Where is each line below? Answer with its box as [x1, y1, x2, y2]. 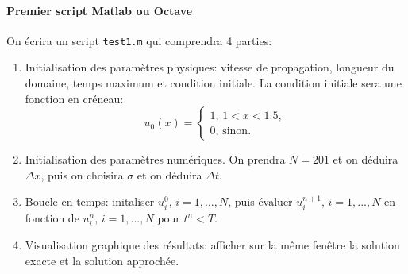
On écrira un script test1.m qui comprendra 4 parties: [6, 32, 272, 48]
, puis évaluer [228, 193, 293, 210]
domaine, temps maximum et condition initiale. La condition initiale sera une [25, 75, 402, 91]
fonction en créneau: [25, 90, 124, 106]
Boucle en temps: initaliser [25, 193, 155, 210]
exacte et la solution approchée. [25, 252, 179, 268]
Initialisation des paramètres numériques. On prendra [25, 151, 286, 168]
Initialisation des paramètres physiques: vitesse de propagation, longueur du [25, 59, 395, 75]
